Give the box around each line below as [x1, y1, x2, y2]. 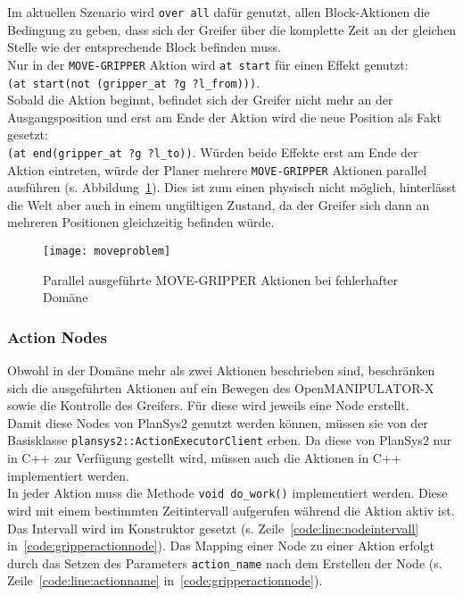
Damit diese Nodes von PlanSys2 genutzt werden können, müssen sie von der [7, 413, 428, 432]
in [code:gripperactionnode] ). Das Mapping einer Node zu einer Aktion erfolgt [7, 536, 434, 555]
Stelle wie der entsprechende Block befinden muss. [7, 38, 281, 56]
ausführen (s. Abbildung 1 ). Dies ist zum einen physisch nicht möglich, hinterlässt [7, 178, 457, 197]
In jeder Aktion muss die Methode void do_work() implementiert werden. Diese [7, 483, 448, 502]
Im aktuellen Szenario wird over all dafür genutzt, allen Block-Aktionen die [7, 3, 430, 21]
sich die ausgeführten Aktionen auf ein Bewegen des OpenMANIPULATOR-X [7, 378, 434, 397]
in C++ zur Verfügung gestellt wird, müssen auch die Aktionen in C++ [7, 449, 401, 467]
